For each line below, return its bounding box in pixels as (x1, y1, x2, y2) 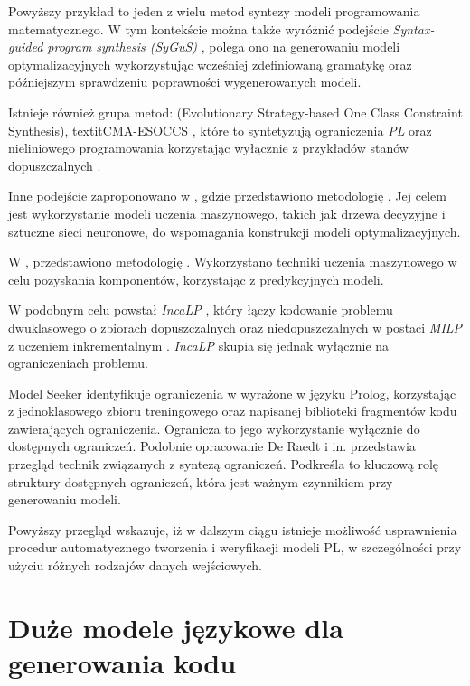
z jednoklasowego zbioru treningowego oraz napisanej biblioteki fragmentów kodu (8, 401, 457, 420)
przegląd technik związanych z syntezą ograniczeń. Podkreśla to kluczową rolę (8, 455, 439, 474)
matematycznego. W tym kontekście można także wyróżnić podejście (8, 19, 389, 38)
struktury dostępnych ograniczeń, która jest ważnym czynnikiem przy (8, 472, 393, 491)
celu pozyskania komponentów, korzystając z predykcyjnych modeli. (8, 269, 384, 288)
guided (8, 37, 43, 56)
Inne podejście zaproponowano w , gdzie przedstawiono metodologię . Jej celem (8, 186, 446, 205)
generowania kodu (8, 644, 237, 681)
